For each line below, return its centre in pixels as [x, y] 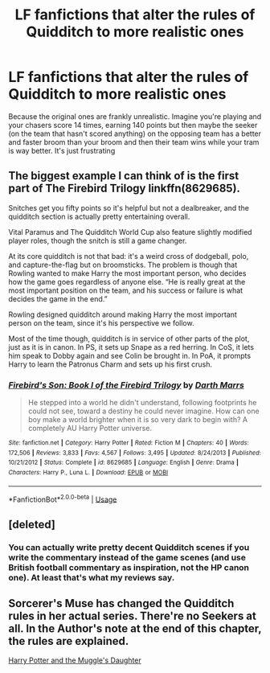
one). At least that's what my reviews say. [92, 577]
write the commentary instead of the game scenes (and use [127, 557]
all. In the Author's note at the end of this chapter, [135, 629]
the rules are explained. [69, 641]
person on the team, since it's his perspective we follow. [101, 322]
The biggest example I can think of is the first [124, 176]
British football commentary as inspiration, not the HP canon [129, 567]
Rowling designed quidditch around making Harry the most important [123, 314]
